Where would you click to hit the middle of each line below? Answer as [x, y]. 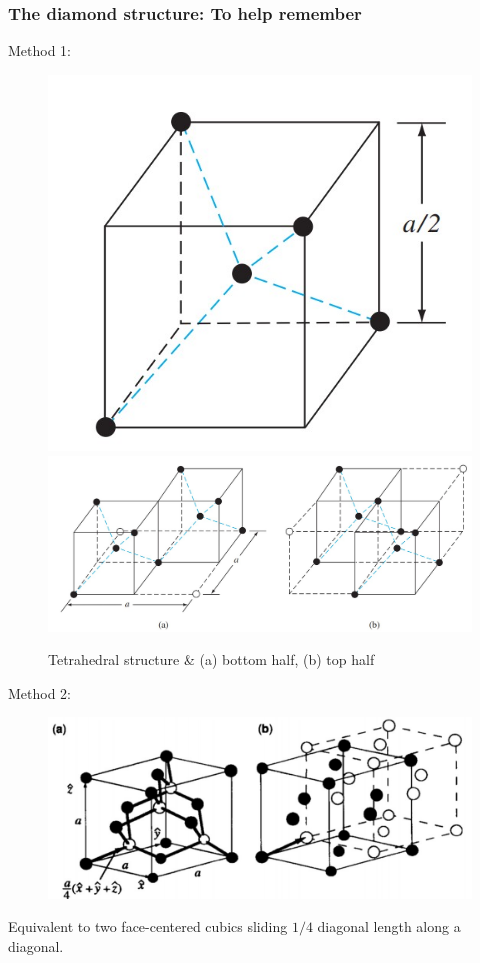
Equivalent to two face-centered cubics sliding [148, 926]
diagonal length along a [389, 926]
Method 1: [40, 50]
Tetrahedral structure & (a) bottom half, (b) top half [211, 659]
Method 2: [40, 692]
